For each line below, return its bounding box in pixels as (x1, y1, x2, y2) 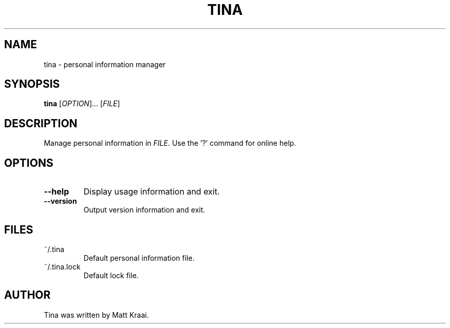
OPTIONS (4, 156, 53, 169)
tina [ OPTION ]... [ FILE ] (44, 99, 120, 108)
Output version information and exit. (83, 205, 205, 215)
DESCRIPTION (4, 117, 78, 130)
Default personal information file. (83, 253, 195, 262)
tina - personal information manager (44, 60, 166, 69)
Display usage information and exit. (83, 186, 220, 197)
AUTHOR (4, 288, 51, 302)
